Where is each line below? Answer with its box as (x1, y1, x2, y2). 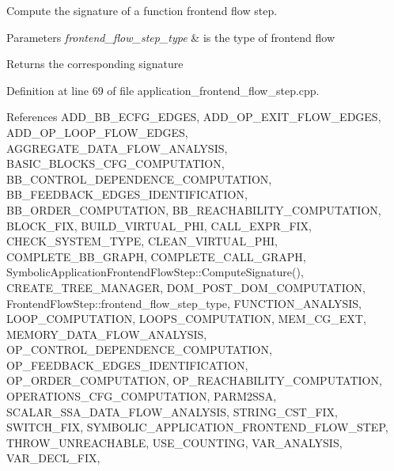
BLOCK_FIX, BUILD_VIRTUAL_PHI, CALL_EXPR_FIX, (6, 217, 312, 234)
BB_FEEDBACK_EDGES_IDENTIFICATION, (6, 186, 248, 203)
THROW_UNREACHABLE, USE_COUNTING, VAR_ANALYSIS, (6, 434, 343, 450)
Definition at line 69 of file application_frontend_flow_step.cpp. (6, 82, 320, 98)
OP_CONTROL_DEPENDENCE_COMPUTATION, (6, 341, 272, 358)
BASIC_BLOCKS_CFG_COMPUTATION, (6, 155, 225, 172)
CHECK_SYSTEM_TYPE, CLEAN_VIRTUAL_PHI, (6, 233, 278, 249)
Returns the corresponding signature (6, 55, 184, 72)
